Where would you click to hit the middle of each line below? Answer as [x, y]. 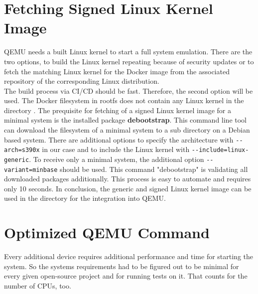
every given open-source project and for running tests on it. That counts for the [126, 276]
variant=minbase [31, 170]
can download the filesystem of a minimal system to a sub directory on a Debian [127, 130]
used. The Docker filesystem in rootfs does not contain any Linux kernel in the [124, 100]
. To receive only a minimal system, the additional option [117, 159]
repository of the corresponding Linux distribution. [82, 81]
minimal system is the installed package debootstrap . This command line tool [126, 120]
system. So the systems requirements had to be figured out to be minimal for [122, 266]
